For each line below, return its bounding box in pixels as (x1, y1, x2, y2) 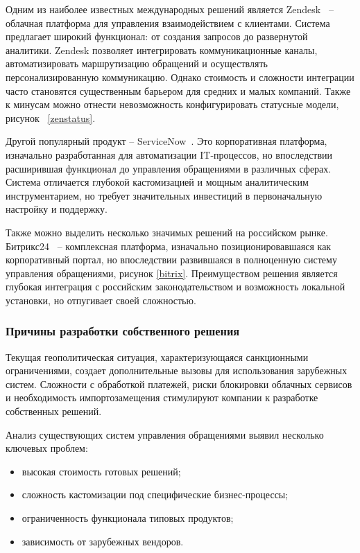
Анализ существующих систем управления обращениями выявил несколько (6, 427, 324, 441)
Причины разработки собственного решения (6, 322, 240, 340)
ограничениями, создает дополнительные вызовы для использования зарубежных (6, 363, 348, 378)
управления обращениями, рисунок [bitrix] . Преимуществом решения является (6, 265, 338, 280)
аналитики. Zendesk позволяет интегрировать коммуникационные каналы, (6, 42, 318, 57)
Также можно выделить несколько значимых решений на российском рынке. (6, 225, 328, 239)
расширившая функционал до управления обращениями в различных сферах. (6, 161, 332, 175)
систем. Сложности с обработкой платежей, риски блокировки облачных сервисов (6, 376, 352, 391)
